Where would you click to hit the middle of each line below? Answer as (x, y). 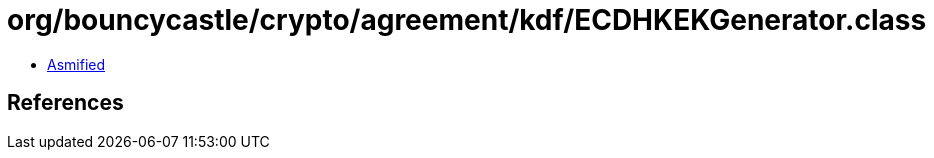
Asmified (76, 64)
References (65, 103)
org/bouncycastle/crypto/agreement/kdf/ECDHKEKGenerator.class (467, 20)
